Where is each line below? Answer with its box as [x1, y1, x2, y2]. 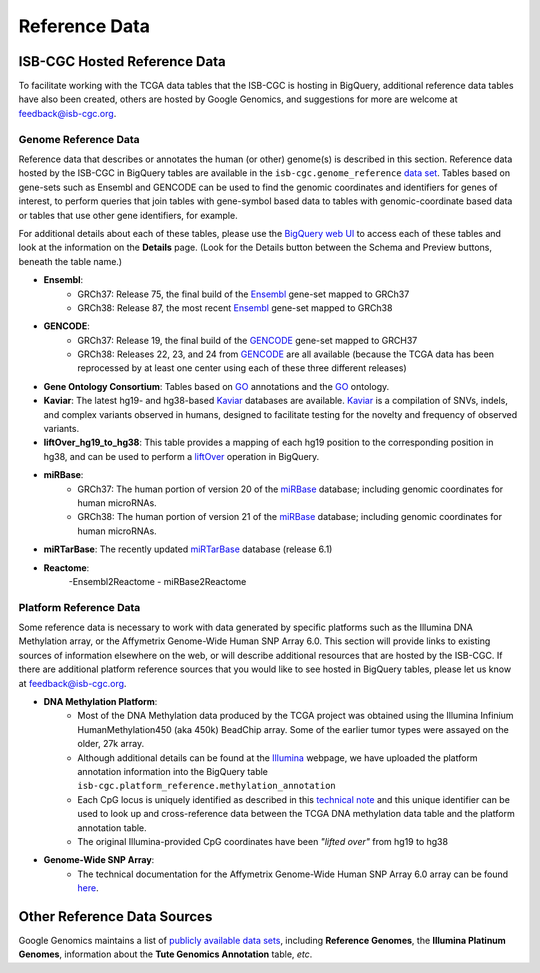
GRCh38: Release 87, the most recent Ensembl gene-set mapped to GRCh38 [77, 301, 393, 314]
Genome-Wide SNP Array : [43, 854, 155, 866]
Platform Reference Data [18, 600, 141, 614]
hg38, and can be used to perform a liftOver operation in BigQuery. [43, 450, 320, 462]
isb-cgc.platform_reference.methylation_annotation [77, 780, 337, 792]
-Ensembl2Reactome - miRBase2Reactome [68, 575, 247, 587]
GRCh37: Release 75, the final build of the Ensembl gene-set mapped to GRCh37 [77, 288, 410, 300]
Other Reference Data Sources [18, 908, 213, 925]
